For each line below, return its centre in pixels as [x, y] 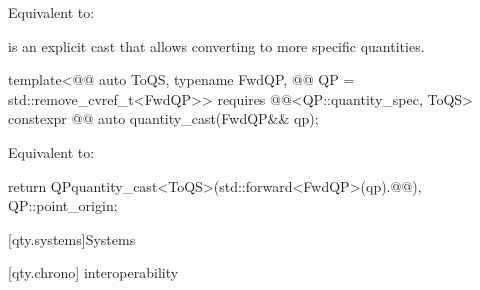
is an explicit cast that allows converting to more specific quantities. [216, 45]
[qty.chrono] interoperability [93, 272]
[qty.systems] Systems [72, 238]
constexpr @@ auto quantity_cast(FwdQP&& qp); [163, 118]
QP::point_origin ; [63, 205]
